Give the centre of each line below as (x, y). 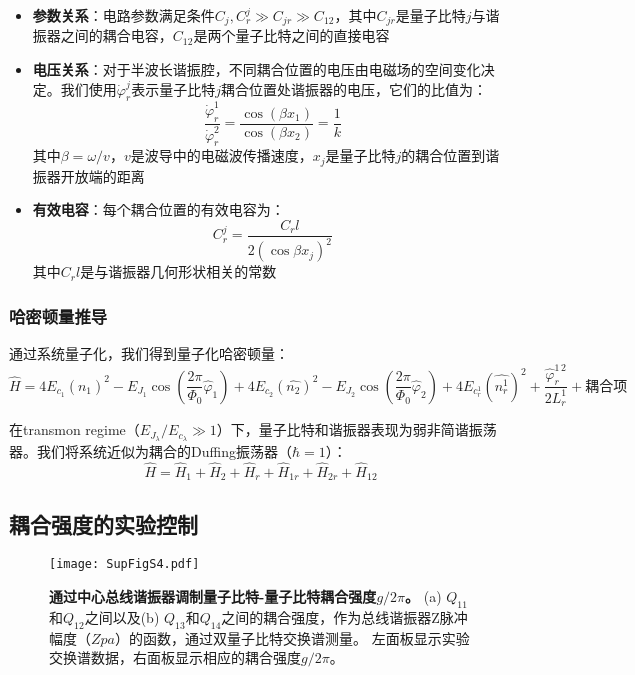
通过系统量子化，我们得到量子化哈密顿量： (149, 353)
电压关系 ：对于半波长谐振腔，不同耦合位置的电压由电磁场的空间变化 (256, 69)
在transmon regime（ (74, 429)
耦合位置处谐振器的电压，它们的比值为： (353, 88)
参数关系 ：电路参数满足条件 (123, 15)
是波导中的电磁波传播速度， (221, 155)
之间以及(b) (122, 616)
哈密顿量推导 (58, 315)
